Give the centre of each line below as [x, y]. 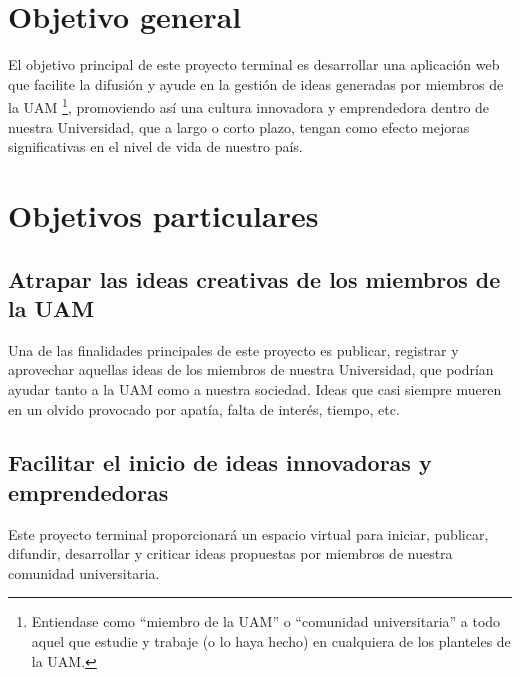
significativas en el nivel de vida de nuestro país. [155, 146]
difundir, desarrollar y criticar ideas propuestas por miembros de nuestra [230, 553]
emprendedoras [88, 491]
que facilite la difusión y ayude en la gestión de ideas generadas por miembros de [256, 83]
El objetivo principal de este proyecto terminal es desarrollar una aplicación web [254, 64]
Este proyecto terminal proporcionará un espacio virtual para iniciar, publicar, [248, 533]
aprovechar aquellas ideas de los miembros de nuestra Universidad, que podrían [251, 369]
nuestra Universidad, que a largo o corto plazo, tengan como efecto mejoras [239, 126]
